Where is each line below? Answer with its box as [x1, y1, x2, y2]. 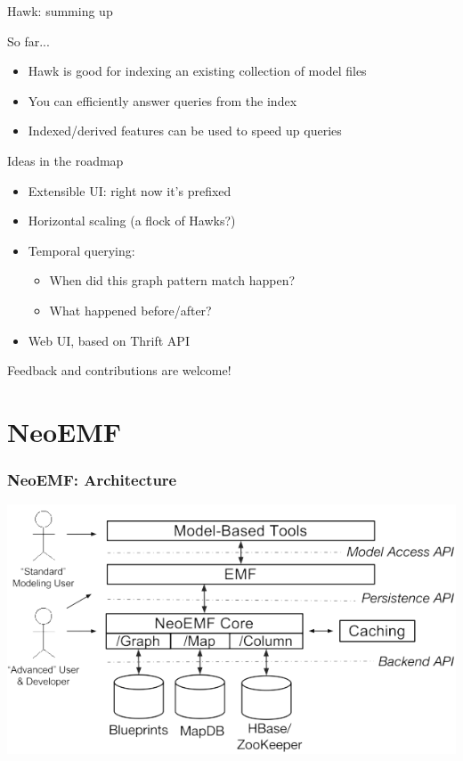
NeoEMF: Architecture [7, 469, 177, 491]
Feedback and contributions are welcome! [7, 361, 231, 380]
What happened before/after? [49, 300, 212, 319]
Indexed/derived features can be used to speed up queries [28, 121, 342, 140]
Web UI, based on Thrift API [28, 331, 190, 349]
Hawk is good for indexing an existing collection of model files [28, 61, 367, 80]
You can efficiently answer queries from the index [28, 91, 297, 110]
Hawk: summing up [7, 2, 113, 20]
